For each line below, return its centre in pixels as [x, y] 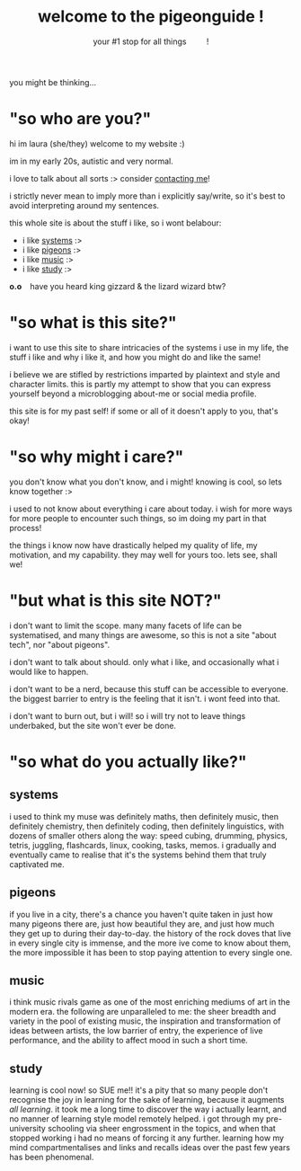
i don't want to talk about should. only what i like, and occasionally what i [144, 661]
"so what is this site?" [93, 323]
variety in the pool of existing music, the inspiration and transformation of [145, 1021]
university [28, 1129]
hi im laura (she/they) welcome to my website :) [97, 143]
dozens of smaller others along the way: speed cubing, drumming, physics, [149, 835]
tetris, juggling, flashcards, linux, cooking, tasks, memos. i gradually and [143, 845]
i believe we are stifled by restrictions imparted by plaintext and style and [145, 374]
